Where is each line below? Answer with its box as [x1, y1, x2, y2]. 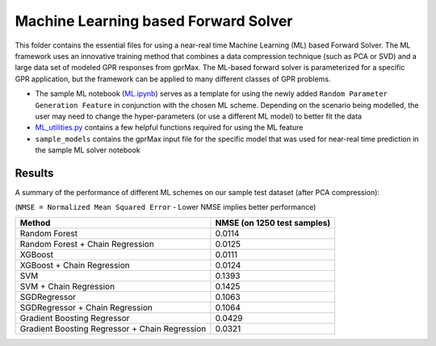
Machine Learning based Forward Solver [15, 12, 293, 30]
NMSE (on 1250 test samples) [215, 217, 331, 228]
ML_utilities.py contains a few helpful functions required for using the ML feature [35, 123, 304, 132]
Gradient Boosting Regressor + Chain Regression [19, 323, 207, 334]
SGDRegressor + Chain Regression [19, 302, 153, 313]
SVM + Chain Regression [19, 281, 115, 292]
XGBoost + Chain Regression [19, 259, 131, 270]
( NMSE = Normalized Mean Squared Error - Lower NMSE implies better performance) [15, 202, 317, 212]
